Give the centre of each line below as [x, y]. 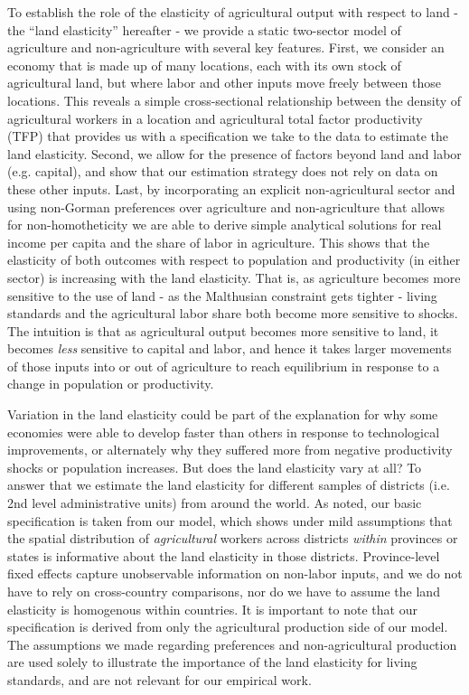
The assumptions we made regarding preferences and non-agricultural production [232, 644]
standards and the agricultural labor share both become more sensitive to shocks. [233, 313]
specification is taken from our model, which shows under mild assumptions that [230, 520]
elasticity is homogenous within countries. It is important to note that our [212, 609]
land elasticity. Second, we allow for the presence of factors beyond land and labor [234, 153]
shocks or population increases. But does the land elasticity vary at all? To [215, 467]
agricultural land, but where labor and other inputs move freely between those [224, 83]
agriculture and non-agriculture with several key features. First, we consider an [226, 47]
